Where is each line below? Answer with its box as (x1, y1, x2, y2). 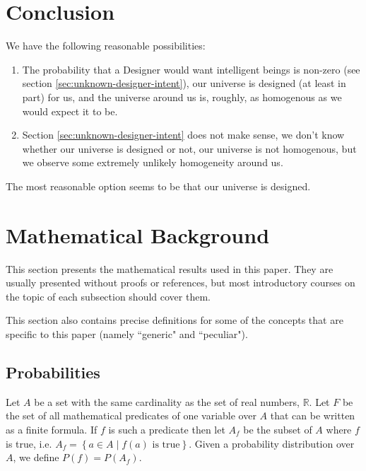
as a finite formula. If (6, 421, 98, 436)
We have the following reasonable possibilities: (6, 38, 206, 53)
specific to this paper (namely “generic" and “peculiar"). (6, 326, 248, 341)
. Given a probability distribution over (189, 436, 355, 450)
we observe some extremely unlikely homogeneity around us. (22, 155, 283, 170)
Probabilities (6, 361, 100, 383)
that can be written (270, 408, 355, 423)
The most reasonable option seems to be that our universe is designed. (6, 178, 311, 193)
